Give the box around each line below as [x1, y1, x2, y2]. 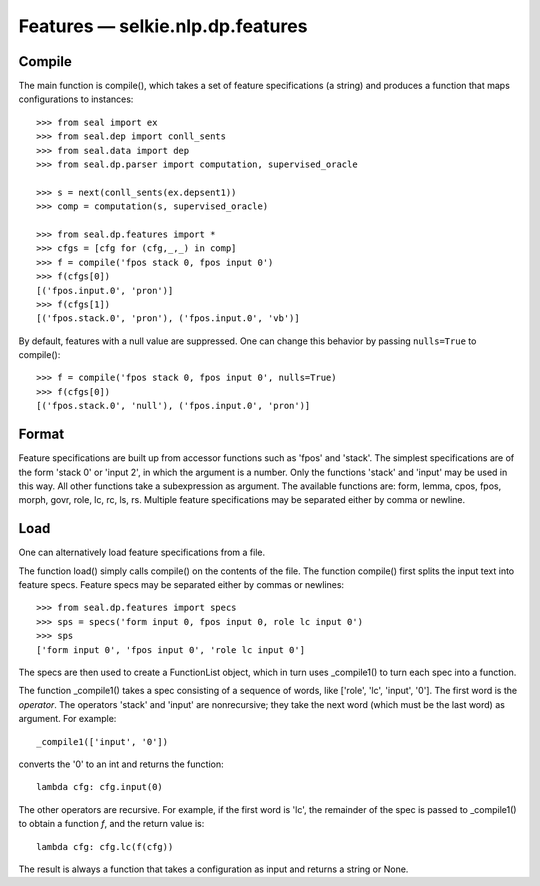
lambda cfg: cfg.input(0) [36, 781, 164, 793]
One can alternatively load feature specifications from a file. [18, 546, 265, 559]
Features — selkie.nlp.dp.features [18, 15, 308, 37]
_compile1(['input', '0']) [36, 736, 169, 747]
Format [18, 426, 65, 443]
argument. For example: [18, 713, 117, 725]
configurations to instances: [18, 93, 134, 105]
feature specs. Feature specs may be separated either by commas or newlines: [18, 579, 345, 591]
